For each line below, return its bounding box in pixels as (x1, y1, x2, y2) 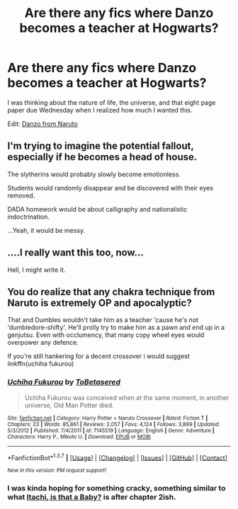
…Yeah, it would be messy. (7, 226, 86, 234)
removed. (7, 191, 35, 200)
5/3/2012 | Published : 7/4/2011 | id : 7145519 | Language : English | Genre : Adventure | (7, 427, 215, 434)
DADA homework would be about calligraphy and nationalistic (7, 205, 188, 213)
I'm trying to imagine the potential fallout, (7, 140, 194, 152)
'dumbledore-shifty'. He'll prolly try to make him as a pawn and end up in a (7, 324, 225, 332)
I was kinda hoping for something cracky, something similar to (7, 484, 226, 493)
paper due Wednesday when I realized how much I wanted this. (7, 105, 193, 114)
